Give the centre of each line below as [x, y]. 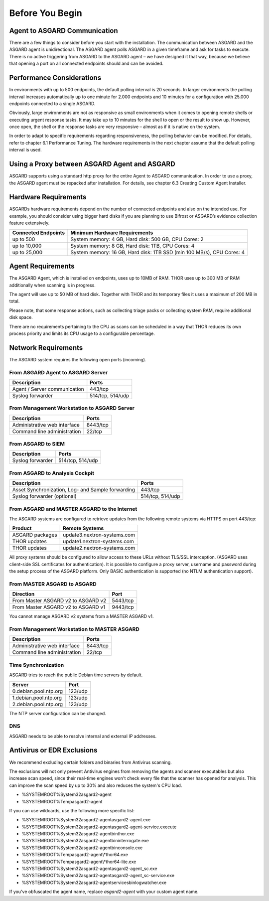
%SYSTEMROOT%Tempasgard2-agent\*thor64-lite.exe [79, 862]
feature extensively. [29, 223]
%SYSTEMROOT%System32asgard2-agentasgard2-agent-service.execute [99, 827]
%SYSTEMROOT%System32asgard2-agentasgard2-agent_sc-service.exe [98, 876]
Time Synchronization [37, 665]
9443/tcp [123, 607]
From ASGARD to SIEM [37, 444]
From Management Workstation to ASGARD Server [72, 408]
